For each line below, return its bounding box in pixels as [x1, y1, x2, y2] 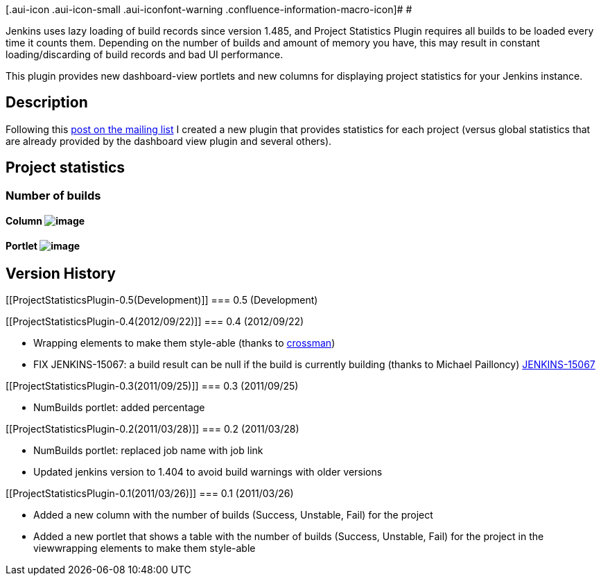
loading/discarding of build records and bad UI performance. [6, 49, 284, 60]
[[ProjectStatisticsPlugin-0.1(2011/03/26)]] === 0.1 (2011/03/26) [6, 487, 294, 499]
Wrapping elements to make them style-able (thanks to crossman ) [33, 336, 336, 349]
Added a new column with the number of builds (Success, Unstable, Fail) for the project [33, 508, 433, 521]
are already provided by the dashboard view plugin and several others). [6, 135, 332, 147]
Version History [6, 264, 116, 282]
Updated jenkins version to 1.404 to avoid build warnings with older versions [33, 465, 383, 478]
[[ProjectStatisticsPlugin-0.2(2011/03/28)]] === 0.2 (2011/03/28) [6, 422, 299, 435]
